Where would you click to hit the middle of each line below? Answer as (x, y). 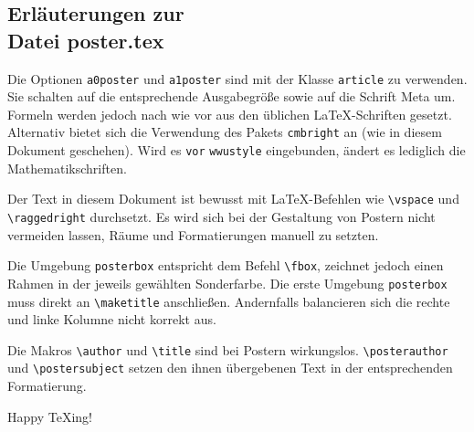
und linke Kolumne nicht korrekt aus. (112, 319)
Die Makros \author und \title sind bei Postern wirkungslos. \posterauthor (228, 349)
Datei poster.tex (86, 40)
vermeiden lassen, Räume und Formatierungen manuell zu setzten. (193, 234)
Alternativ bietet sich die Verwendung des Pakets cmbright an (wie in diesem (225, 132)
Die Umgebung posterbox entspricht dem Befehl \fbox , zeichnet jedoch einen (226, 265)
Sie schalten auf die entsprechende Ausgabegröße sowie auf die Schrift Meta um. (232, 96)
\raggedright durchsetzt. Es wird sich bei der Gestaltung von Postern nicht (221, 216)
